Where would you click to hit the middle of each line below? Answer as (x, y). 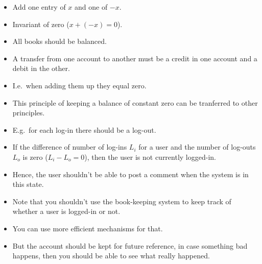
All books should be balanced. (59, 41)
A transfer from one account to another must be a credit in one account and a (135, 58)
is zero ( (35, 157)
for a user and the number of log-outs (197, 147)
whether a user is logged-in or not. (66, 211)
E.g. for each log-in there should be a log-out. (84, 129)
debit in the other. (41, 68)
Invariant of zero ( (41, 24)
